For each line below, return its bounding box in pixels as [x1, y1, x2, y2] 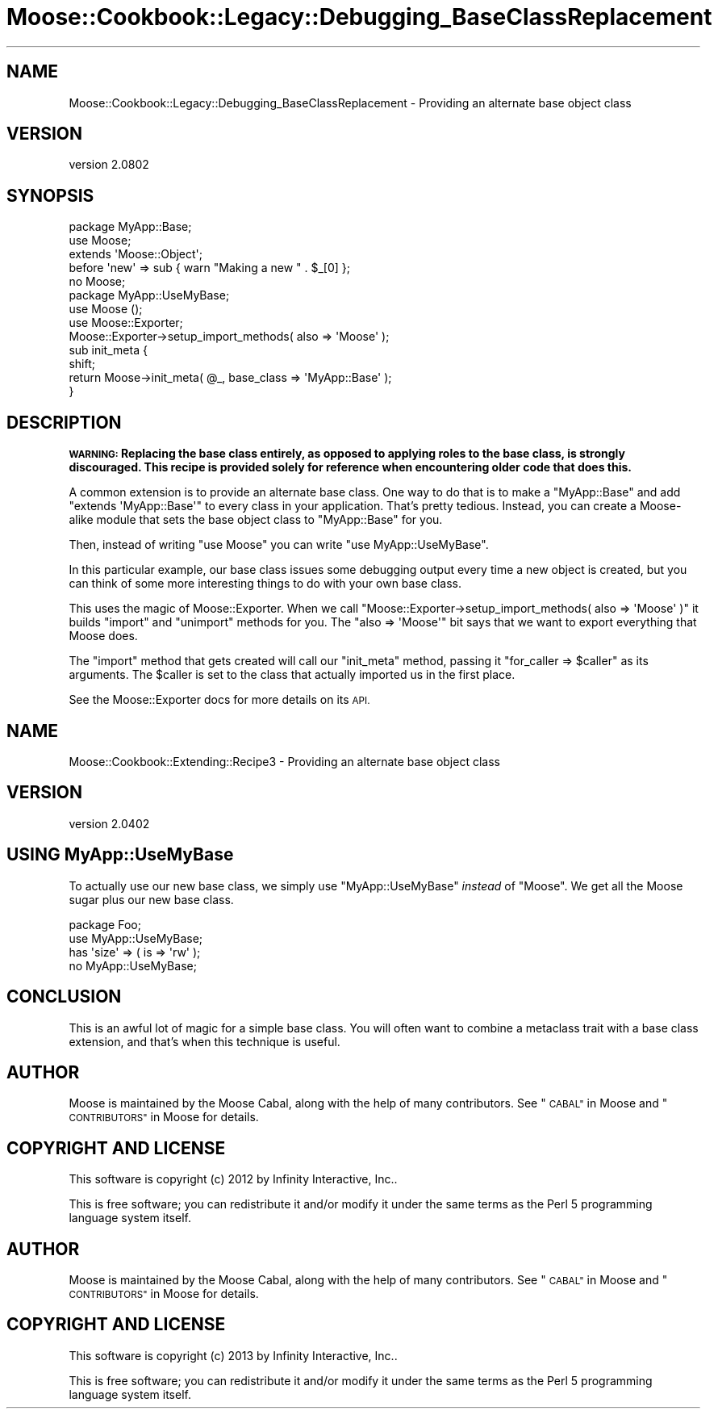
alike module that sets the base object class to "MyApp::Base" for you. [69, 513, 443, 527]
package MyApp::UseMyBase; [69, 288, 230, 303]
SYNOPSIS [6, 185, 94, 206]
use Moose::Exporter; [69, 316, 183, 330]
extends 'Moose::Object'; [69, 247, 203, 262]
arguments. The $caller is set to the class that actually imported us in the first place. [69, 668, 516, 682]
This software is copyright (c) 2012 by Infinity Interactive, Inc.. [69, 1172, 398, 1187]
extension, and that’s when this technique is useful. [69, 1034, 340, 1049]
